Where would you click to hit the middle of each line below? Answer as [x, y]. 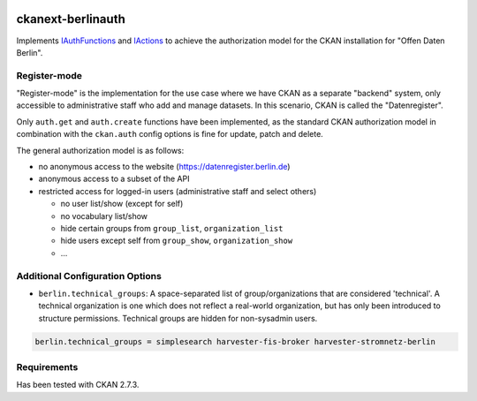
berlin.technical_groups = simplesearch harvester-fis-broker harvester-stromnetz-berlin [235, 341]
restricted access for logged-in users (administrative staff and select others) [178, 191]
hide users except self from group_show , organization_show [177, 241]
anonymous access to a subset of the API [114, 179]
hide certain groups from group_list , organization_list [172, 228]
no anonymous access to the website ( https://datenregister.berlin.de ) [164, 166]
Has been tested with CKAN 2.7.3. [78, 385]
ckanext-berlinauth [71, 19]
